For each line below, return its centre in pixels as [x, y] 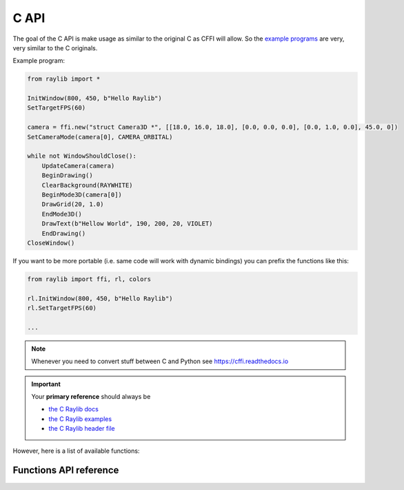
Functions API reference [66, 470]
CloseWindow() [51, 243]
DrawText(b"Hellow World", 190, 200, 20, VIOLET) [127, 224]
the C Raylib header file [82, 429]
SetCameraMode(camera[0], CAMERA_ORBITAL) [100, 137]
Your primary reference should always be [91, 397]
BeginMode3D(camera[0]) [82, 195]
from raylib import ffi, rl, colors [89, 279]
